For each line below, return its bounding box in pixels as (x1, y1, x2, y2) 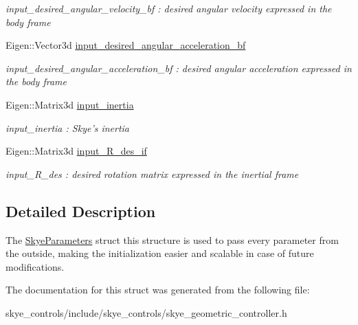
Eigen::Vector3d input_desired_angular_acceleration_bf (5, 38, 246, 52)
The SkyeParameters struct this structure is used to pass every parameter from (5, 232, 339, 247)
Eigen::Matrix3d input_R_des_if (5, 144, 147, 158)
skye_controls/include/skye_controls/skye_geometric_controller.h (5, 305, 287, 320)
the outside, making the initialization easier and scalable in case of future (5, 246, 314, 260)
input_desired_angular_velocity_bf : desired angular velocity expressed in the (5, 1, 332, 15)
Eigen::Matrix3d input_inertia (5, 97, 134, 111)
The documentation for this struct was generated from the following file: (5, 282, 310, 297)
